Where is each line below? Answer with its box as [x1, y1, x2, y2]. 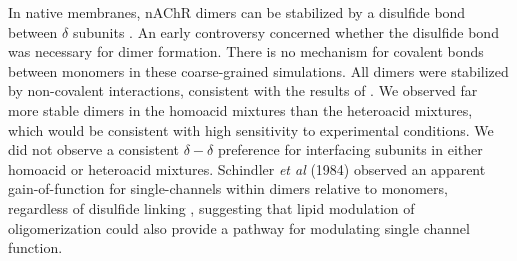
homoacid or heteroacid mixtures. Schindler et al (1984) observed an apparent [8, 158, 486, 179]
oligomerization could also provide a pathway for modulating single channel [8, 217, 470, 238]
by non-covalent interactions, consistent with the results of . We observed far [8, 80, 478, 101]
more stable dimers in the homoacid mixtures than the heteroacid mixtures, [8, 99, 473, 120]
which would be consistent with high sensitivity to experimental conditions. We [8, 119, 494, 140]
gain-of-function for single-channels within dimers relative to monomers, [8, 178, 448, 199]
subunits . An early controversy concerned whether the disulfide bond [72, 21, 499, 42]
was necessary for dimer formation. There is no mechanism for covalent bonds [8, 41, 484, 62]
